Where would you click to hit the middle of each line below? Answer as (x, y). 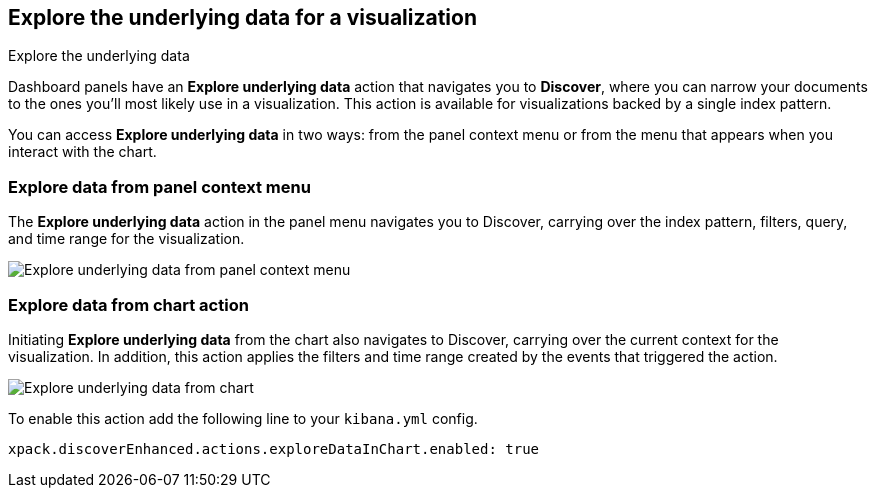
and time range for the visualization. (126, 239)
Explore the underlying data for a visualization (243, 17)
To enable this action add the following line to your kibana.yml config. (243, 418)
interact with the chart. (82, 152)
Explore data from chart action (128, 304)
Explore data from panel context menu (159, 186)
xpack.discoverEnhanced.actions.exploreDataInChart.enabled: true (274, 448)
